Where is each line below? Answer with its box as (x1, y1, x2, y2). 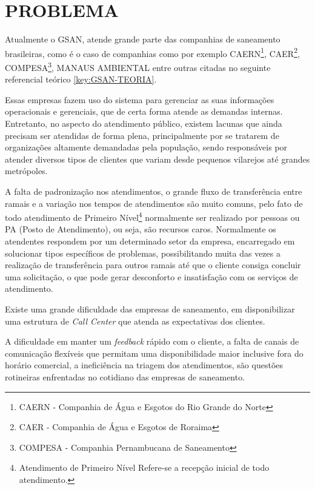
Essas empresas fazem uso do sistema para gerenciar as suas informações (5, 93, 274, 106)
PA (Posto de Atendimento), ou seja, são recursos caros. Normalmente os (5, 223, 276, 235)
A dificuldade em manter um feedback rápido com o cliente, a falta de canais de (5, 335, 299, 348)
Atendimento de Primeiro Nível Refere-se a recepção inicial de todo (19, 461, 270, 474)
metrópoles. (5, 164, 48, 177)
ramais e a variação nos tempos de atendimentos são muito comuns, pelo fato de (5, 197, 303, 209)
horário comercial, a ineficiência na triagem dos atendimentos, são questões (5, 359, 283, 371)
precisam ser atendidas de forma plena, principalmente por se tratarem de (5, 129, 279, 141)
